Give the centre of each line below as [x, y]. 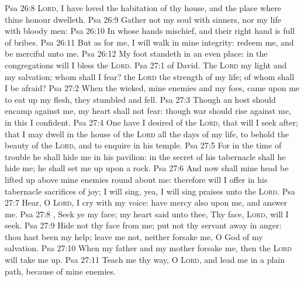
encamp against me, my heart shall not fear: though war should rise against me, [148, 111]
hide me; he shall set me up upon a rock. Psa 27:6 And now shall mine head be [147, 168]
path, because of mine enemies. [60, 271]
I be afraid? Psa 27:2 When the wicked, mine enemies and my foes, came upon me [152, 88]
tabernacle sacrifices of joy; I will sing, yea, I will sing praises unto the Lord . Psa [150, 191]
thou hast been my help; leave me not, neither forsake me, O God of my [134, 236]
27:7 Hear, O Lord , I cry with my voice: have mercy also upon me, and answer [146, 202]
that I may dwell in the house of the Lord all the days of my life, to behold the [147, 133]
